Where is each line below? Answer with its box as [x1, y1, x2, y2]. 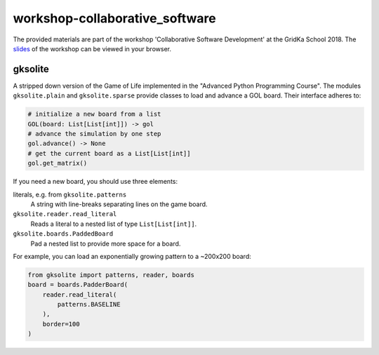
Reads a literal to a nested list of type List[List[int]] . [30, 220, 197, 228]
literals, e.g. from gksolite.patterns [13, 190, 127, 199]
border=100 [42, 320, 80, 328]
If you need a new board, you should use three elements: [13, 177, 178, 186]
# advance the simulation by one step [27, 130, 161, 138]
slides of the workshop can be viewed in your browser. [13, 44, 172, 53]
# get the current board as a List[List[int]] [27, 149, 191, 157]
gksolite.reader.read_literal [13, 210, 117, 218]
